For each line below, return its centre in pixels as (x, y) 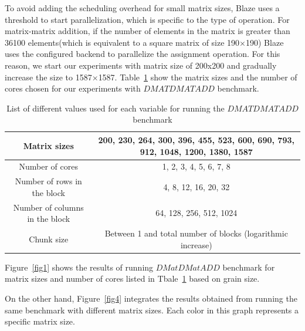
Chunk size (49, 239)
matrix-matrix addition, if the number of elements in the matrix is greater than (148, 31)
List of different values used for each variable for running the (116, 108)
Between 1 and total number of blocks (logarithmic (196, 233)
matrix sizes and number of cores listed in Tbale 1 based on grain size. (132, 278)
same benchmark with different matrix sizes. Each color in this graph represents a (152, 310)
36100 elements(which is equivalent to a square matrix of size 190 (122, 42)
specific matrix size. (40, 321)
